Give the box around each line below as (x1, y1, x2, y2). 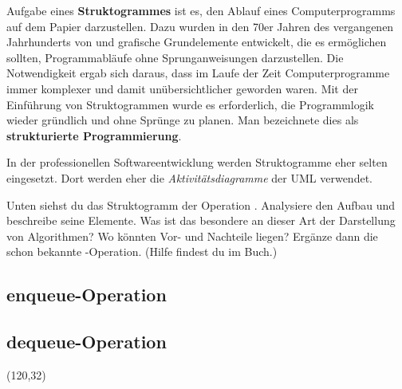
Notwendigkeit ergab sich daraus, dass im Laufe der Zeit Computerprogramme (6, 65, 390, 81)
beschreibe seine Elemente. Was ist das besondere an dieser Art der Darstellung (6, 212, 396, 229)
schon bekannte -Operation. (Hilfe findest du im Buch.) (6, 243, 278, 260)
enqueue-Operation (6, 282, 167, 307)
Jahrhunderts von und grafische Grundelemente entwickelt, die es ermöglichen (6, 33, 387, 50)
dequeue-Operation (6, 329, 167, 354)
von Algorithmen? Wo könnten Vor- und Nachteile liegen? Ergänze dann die (6, 227, 378, 244)
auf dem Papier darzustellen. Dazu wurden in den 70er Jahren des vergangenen (6, 18, 394, 34)
